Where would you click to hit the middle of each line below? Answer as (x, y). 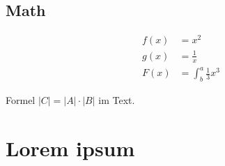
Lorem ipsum (70, 148)
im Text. (117, 100)
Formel (21, 100)
